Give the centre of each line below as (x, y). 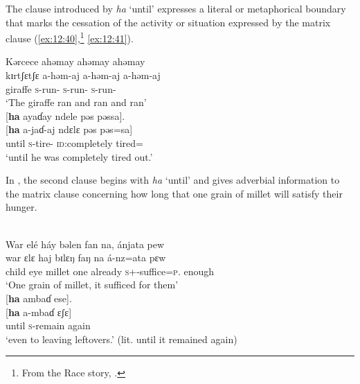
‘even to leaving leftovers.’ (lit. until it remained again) (121, 339)
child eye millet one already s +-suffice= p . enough (110, 271)
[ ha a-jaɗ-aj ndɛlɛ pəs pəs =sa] (69, 129)
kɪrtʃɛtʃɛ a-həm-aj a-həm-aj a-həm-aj (83, 75)
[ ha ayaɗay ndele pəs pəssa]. (65, 115)
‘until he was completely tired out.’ (79, 156)
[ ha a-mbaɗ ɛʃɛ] (39, 312)
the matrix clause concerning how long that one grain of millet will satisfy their (174, 193)
